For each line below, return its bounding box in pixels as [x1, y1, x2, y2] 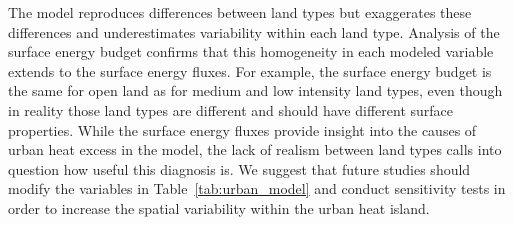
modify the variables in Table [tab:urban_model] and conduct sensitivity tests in [8, 178, 506, 199]
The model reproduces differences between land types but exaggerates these [8, 2, 472, 22]
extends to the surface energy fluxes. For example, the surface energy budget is [8, 60, 492, 81]
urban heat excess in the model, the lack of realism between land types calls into [8, 139, 502, 160]
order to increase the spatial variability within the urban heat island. [8, 197, 430, 218]
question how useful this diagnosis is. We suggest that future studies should [8, 158, 471, 179]
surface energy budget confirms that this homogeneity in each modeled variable [8, 41, 494, 62]
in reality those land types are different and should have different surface [8, 99, 454, 120]
